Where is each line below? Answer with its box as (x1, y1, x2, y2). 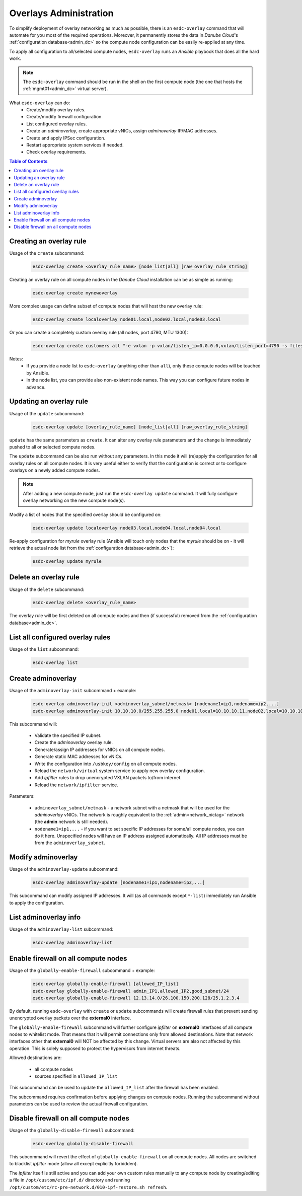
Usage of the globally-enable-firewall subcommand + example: (9, 967, 155, 974)
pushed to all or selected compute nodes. (9, 443, 96, 450)
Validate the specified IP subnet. (34, 732, 102, 738)
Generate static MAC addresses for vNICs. (34, 754, 123, 760)
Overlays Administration (9, 8, 114, 19)
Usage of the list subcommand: (9, 646, 79, 652)
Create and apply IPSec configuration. (26, 135, 106, 141)
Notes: (9, 356, 23, 362)
